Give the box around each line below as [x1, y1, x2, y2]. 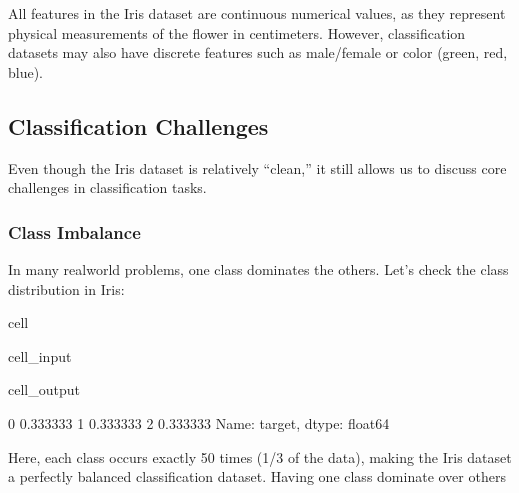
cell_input [8, 345, 72, 366]
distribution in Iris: [8, 278, 125, 299]
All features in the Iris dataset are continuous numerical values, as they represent [8, 3, 506, 23]
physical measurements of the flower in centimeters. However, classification [8, 22, 466, 43]
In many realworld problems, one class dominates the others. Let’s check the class [8, 258, 509, 279]
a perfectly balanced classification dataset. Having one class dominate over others [8, 466, 506, 487]
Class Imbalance [8, 219, 141, 244]
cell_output [8, 379, 80, 400]
